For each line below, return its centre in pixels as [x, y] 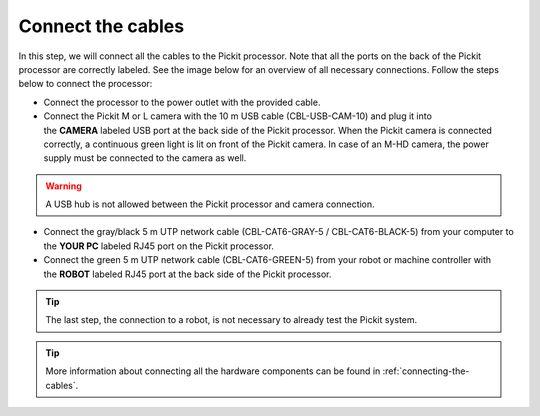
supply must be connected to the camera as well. [145, 158]
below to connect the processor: [85, 84]
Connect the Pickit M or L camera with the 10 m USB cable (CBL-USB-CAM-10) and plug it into [237, 116]
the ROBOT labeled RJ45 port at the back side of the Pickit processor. [187, 274]
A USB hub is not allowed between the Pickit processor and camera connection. [210, 204]
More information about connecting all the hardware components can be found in [213, 371]
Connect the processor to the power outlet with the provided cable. [182, 102]
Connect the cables [101, 26]
